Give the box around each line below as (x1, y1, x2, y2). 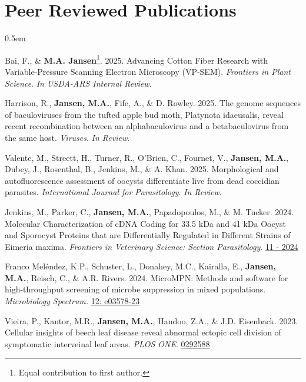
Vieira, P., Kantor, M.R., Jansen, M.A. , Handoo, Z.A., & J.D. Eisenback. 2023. (5, 314, 298, 327)
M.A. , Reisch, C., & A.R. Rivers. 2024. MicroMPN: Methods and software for (5, 271, 288, 284)
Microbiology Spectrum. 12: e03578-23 (5, 295, 140, 307)
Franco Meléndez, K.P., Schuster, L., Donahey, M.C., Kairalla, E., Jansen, (5, 260, 277, 272)
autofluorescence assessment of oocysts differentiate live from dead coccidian (5, 174, 280, 186)
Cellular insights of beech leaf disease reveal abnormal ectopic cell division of (5, 326, 281, 338)
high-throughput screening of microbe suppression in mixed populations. (5, 283, 266, 295)
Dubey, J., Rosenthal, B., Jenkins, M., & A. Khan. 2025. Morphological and (5, 163, 279, 175)
